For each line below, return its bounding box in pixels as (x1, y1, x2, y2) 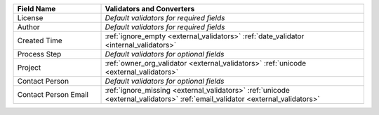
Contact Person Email (17, 90, 89, 99)
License (17, 13, 44, 22)
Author (17, 22, 40, 31)
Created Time (17, 36, 62, 45)
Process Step (17, 49, 62, 59)
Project (17, 63, 41, 72)
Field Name (17, 4, 56, 13)
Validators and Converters (105, 4, 195, 13)
